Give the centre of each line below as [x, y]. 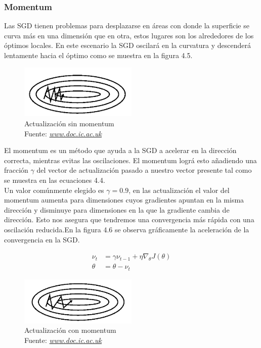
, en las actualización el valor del [179, 190]
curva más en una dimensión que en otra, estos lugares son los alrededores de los [129, 35]
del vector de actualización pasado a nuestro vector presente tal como [144, 170]
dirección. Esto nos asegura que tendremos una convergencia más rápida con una [129, 219]
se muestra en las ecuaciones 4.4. [55, 180]
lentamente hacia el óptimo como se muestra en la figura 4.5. [98, 55]
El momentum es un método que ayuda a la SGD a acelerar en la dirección [120, 150]
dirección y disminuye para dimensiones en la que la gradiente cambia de [117, 209]
